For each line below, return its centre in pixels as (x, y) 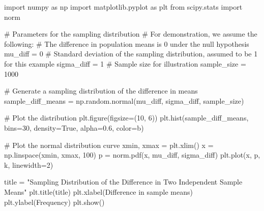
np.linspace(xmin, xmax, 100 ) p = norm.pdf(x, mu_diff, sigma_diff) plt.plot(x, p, (132, 155)
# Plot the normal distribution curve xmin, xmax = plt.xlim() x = (109, 145)
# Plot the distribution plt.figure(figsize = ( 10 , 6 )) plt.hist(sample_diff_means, (126, 118)
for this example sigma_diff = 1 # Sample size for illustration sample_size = (125, 63)
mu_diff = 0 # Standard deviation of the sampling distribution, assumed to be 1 (131, 54)
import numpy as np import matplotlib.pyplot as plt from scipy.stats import (123, 7)
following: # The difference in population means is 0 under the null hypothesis (127, 43)
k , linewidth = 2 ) (29, 164)
